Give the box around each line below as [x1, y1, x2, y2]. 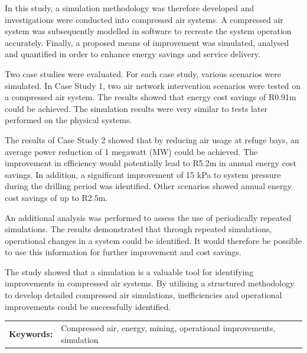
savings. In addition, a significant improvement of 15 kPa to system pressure [5, 168, 281, 180]
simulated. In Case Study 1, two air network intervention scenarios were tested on [5, 79, 301, 91]
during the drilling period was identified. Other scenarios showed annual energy [5, 180, 292, 192]
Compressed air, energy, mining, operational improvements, [61, 322, 276, 334]
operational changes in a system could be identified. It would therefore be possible [5, 234, 302, 246]
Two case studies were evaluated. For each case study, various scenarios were [5, 67, 281, 80]
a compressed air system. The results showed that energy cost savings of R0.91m [5, 91, 296, 103]
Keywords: [9, 327, 53, 339]
